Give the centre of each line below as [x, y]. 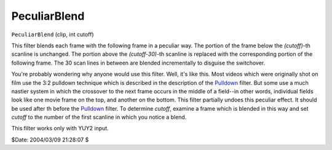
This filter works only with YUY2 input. [60, 128]
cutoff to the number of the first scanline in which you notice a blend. [99, 117]
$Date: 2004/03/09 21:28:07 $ [50, 140]
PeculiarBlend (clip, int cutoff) [53, 34]
